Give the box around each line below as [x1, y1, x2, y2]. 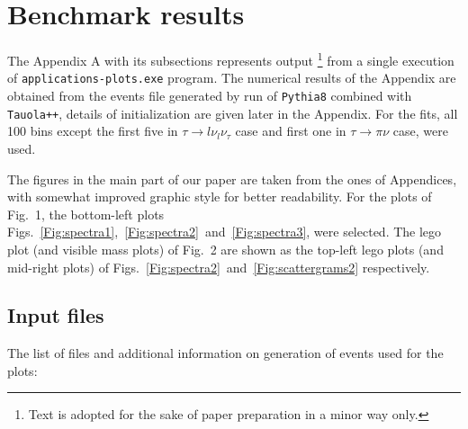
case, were [392, 121, 448, 140]
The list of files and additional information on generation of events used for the [7, 344, 444, 362]
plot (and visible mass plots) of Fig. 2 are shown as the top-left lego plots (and [7, 239, 444, 258]
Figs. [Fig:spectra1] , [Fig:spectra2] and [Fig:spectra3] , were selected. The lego [7, 222, 442, 241]
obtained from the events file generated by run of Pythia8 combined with [7, 86, 412, 105]
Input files [7, 301, 104, 329]
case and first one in [235, 121, 346, 140]
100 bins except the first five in [7, 121, 178, 140]
